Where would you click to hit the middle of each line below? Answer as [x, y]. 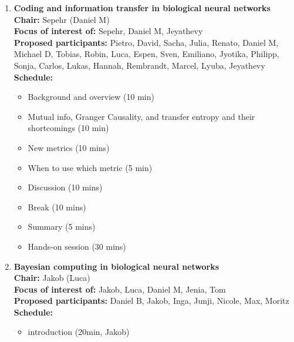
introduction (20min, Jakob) [79, 332]
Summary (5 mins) [62, 227]
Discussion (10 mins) [65, 187]
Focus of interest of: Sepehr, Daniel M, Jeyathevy [108, 31]
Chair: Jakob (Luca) [52, 278]
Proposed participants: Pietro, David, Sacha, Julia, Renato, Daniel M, [146, 42]
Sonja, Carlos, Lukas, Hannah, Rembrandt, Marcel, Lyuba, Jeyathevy [139, 65]
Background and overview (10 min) [91, 97]
